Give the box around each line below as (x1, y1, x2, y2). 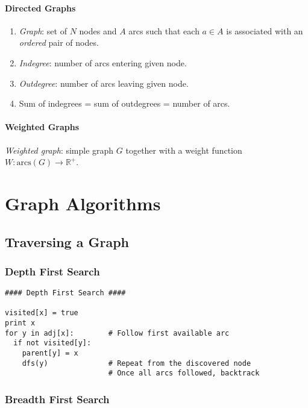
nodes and (79, 24, 117, 37)
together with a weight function (125, 143, 242, 156)
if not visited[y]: (13, 339, 92, 348)
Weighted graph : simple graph (5, 143, 114, 156)
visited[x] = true (5, 309, 78, 318)
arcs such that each (128, 24, 200, 37)
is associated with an (226, 24, 303, 37)
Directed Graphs (5, 1, 76, 14)
